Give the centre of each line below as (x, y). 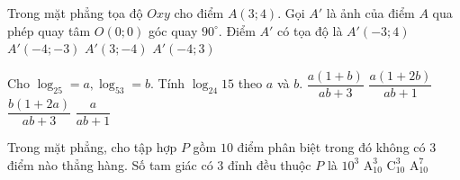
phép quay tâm (49, 30)
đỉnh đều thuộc (269, 164)
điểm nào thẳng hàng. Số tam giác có (110, 164)
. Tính (168, 83)
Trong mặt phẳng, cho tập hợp (92, 146)
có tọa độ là (310, 30)
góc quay (173, 30)
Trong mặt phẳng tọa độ (75, 13)
